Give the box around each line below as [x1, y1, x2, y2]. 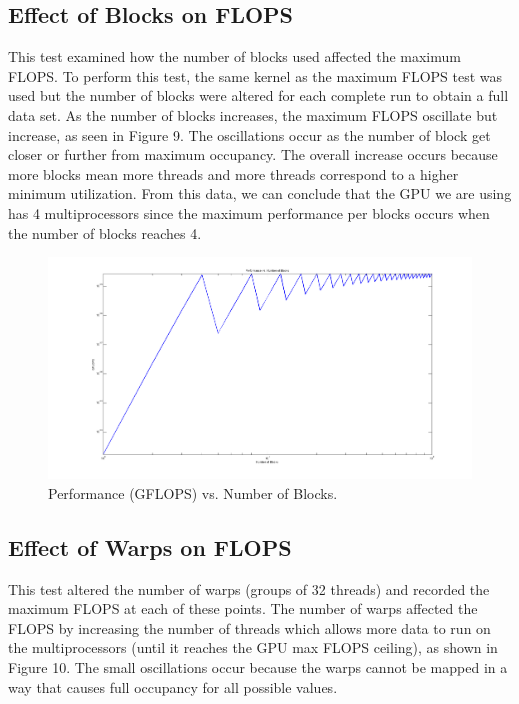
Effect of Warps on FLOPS [8, 531, 292, 562]
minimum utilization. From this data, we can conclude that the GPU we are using [8, 183, 512, 204]
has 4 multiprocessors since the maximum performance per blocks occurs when [8, 202, 490, 223]
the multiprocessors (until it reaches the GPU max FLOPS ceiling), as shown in [8, 637, 498, 658]
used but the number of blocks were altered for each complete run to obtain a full [8, 85, 509, 106]
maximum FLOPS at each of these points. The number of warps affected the [8, 598, 478, 619]
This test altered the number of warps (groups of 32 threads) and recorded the [8, 578, 490, 599]
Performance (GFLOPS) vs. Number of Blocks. [48, 482, 338, 503]
